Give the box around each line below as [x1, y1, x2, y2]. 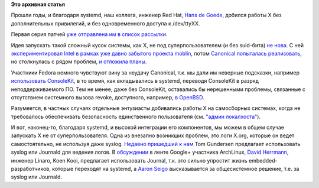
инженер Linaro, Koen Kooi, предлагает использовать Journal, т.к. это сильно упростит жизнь [11, 157, 248, 164]
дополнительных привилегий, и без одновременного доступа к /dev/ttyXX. [11, 20, 200, 27]
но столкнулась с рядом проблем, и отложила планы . [11, 58, 147, 65]
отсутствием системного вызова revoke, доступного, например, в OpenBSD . [11, 93, 204, 101]
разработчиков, [11, 166, 51, 173]
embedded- [248, 157, 278, 164]
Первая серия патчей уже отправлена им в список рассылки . [11, 31, 168, 38]
